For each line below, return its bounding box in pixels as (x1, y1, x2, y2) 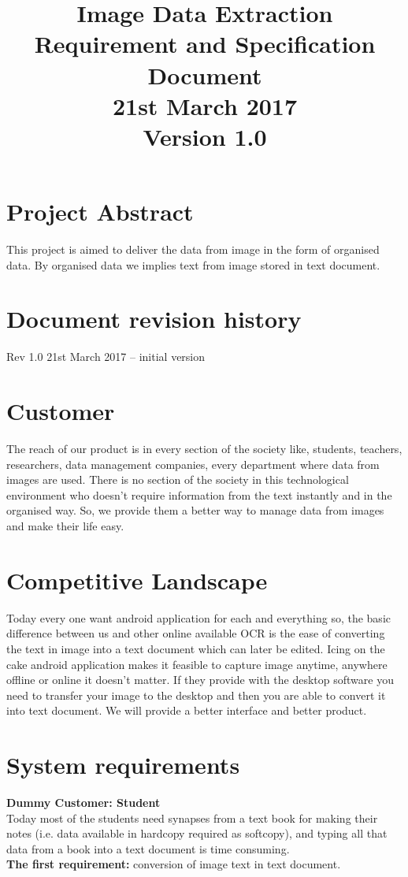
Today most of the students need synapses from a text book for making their (6, 809, 378, 826)
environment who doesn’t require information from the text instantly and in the (6, 486, 392, 503)
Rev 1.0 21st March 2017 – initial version (6, 348, 206, 365)
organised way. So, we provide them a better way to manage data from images (6, 502, 384, 518)
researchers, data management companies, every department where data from (6, 455, 380, 472)
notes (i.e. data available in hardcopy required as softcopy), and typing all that (6, 825, 388, 842)
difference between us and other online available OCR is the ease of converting (6, 625, 385, 641)
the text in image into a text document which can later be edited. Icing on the (6, 640, 385, 656)
